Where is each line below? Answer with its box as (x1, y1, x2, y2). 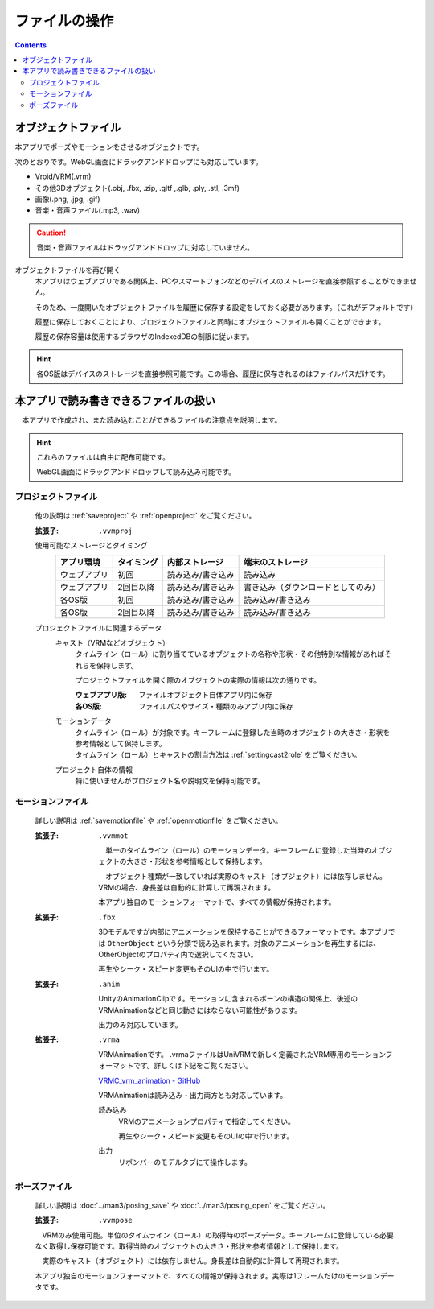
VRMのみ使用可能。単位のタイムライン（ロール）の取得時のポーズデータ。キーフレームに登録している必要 (41, 1230, 394, 1240)
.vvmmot (98, 831, 129, 840)
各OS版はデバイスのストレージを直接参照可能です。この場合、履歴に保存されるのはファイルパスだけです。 (36, 369, 390, 378)
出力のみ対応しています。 (98, 1019, 182, 1030)
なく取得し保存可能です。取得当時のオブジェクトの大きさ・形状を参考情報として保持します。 (35, 1241, 343, 1251)
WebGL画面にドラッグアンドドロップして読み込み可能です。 (36, 467, 236, 477)
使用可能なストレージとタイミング (35, 540, 148, 551)
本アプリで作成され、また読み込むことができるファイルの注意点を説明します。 (21, 415, 282, 425)
